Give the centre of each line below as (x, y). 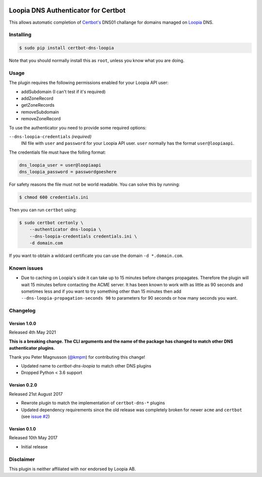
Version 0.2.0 (23, 385)
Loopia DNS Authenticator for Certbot (67, 10)
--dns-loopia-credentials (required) (50, 136)
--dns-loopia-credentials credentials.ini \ (83, 236)
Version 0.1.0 (23, 429)
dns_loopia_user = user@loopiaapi (60, 165)
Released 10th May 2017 (33, 438)
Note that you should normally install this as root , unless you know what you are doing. (97, 61)
